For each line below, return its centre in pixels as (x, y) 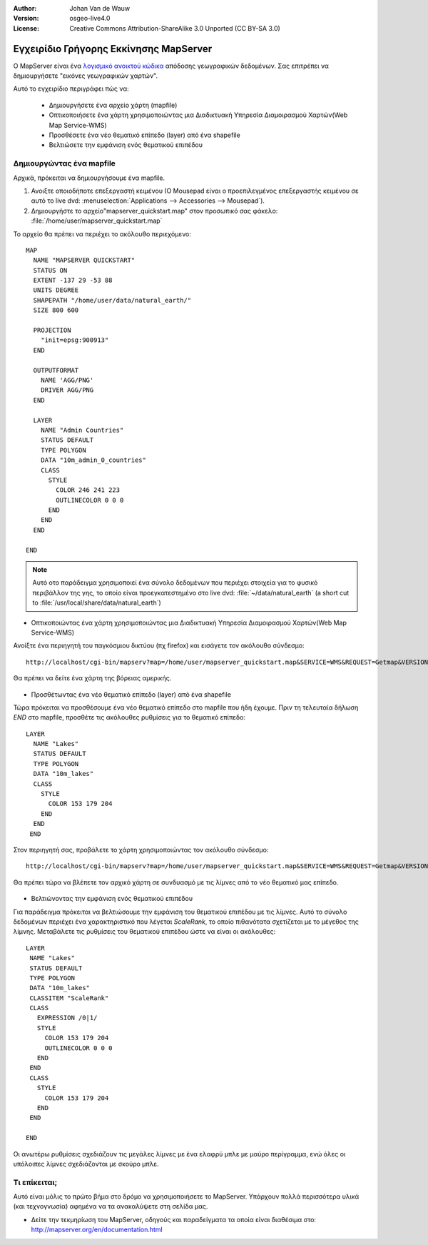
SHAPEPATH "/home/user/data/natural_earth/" (112, 300)
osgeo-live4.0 (90, 19)
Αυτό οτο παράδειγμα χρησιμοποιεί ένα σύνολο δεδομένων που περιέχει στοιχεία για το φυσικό (175, 583)
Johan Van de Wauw (100, 8)
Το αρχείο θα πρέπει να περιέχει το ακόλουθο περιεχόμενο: (102, 234)
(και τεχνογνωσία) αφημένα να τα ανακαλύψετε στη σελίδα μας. (111, 1206)
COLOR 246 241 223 (88, 490)
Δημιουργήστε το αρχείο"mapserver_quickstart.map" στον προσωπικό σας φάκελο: (154, 211)
